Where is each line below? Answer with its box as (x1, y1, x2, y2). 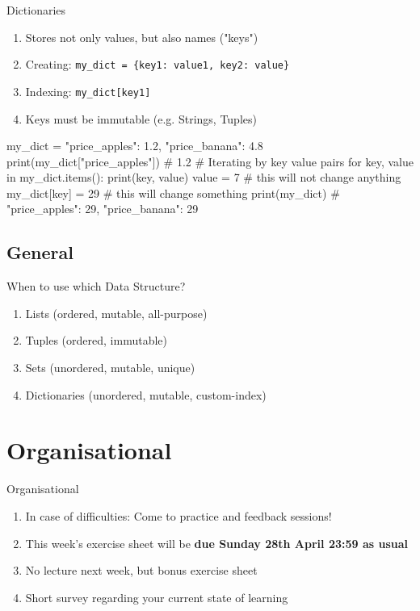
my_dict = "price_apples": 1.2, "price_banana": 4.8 (6, 137, 263, 154)
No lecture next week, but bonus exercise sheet (25, 562, 258, 579)
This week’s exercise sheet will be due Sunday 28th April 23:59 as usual (25, 534, 409, 551)
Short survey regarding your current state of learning (25, 588, 288, 605)
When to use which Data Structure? (6, 278, 186, 295)
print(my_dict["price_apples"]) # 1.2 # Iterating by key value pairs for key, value (6, 153, 414, 169)
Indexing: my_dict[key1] (25, 82, 151, 99)
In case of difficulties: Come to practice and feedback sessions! (25, 507, 332, 524)
